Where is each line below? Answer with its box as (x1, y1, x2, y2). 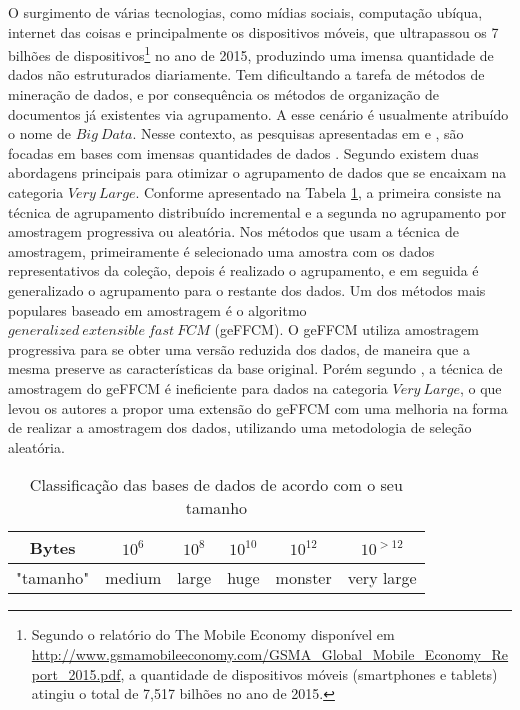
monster (275, 566, 332, 590)
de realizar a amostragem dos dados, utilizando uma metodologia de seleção (8, 417, 472, 438)
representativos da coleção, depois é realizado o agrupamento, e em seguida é (8, 260, 479, 281)
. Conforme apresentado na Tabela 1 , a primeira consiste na (135, 182, 502, 202)
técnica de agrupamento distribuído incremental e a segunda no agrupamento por (8, 201, 507, 222)
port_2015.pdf (31, 663, 121, 684)
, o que (459, 377, 502, 398)
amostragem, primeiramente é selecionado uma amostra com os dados (8, 240, 435, 261)
